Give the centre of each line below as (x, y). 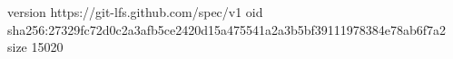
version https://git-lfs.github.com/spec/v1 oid (135, 12)
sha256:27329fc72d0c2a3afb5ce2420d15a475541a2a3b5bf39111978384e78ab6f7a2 (227, 29)
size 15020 (35, 47)
